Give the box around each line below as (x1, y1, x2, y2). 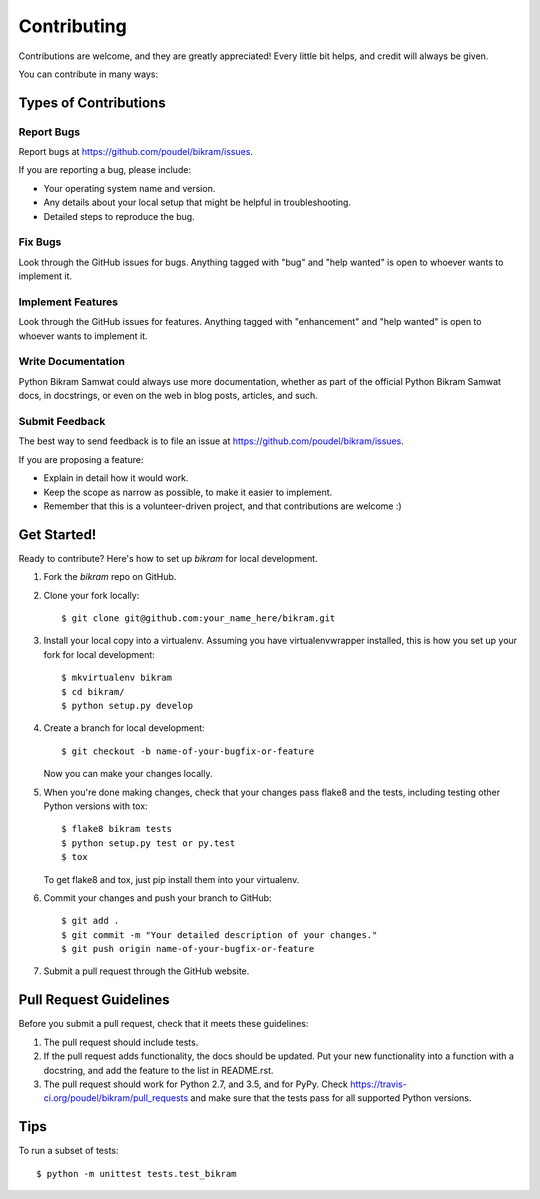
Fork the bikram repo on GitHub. (43, 571, 177, 583)
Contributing (18, 15, 127, 37)
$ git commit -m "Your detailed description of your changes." (61, 929, 378, 940)
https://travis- (350, 1078, 407, 1090)
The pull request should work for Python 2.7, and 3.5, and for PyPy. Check (43, 1078, 349, 1090)
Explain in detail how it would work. (43, 472, 189, 484)
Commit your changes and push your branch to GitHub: (43, 891, 272, 904)
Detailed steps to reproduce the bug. (43, 210, 195, 222)
